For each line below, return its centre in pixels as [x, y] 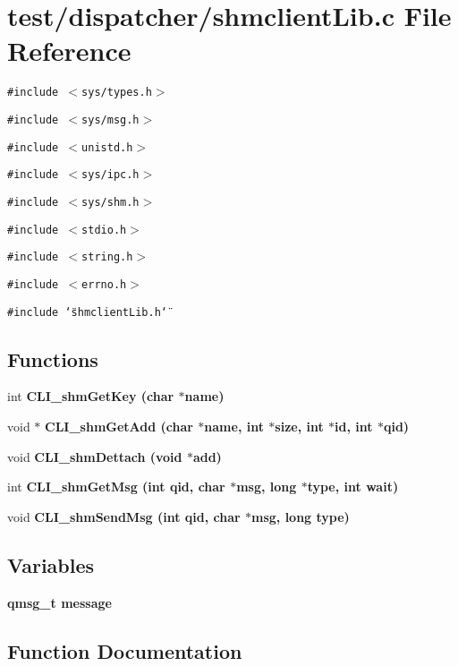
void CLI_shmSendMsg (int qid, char [124, 516]
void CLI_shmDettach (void [95, 456]
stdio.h [104, 230]
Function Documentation [125, 650]
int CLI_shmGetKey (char [91, 396]
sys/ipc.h [110, 175]
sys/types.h [117, 93]
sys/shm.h [110, 202]
